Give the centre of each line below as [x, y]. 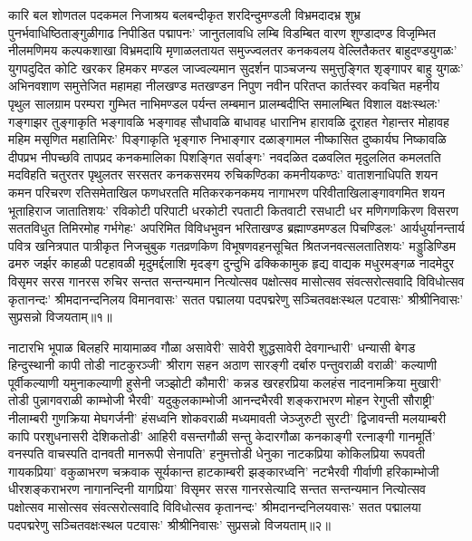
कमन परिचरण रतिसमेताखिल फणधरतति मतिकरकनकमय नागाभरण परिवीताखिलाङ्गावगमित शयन [226, 192]
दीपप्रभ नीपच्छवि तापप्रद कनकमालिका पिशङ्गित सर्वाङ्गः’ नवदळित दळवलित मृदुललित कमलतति [225, 156]
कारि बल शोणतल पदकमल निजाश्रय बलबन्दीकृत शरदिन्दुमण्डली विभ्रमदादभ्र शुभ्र [184, 14]
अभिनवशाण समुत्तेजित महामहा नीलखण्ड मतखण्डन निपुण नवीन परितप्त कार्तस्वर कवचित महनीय [224, 86]
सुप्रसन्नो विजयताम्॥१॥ [60, 317]
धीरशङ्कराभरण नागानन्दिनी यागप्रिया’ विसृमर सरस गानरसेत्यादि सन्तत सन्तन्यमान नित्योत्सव [217, 489]
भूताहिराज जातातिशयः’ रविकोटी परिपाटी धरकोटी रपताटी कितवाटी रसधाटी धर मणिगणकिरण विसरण [234, 210]
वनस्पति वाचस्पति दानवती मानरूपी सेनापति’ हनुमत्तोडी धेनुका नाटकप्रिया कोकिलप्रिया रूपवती [217, 454]
